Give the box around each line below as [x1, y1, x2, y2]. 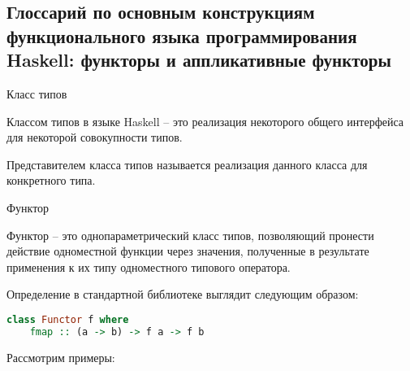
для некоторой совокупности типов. [6, 129, 183, 146]
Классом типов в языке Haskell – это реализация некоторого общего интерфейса [6, 112, 404, 129]
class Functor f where [6, 313, 129, 325]
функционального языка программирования [6, 23, 357, 48]
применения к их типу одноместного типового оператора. [6, 258, 291, 275]
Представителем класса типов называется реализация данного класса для [6, 155, 368, 172]
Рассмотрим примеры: [6, 348, 115, 365]
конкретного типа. [6, 172, 96, 189]
